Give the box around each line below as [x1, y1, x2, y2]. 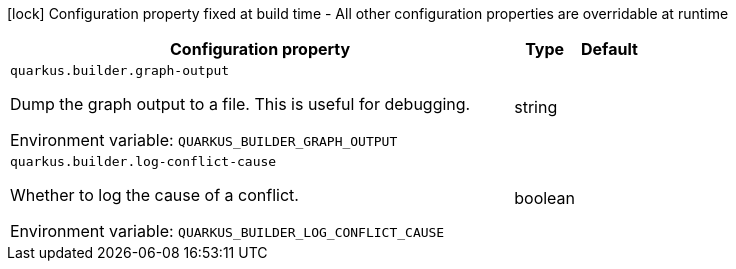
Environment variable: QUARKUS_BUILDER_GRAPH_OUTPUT [10, 130, 398, 150]
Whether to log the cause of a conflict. [10, 185, 299, 205]
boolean [514, 187, 576, 208]
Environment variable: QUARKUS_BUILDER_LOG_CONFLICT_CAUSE [10, 221, 445, 241]
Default [581, 39, 638, 59]
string [514, 96, 558, 117]
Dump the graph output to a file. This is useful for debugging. [10, 94, 471, 114]
